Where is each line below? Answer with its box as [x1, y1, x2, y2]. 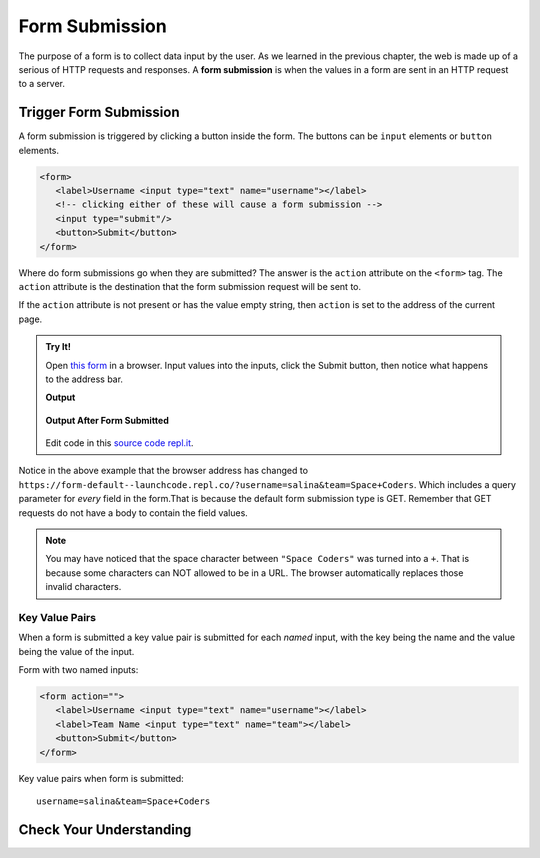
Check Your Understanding [18, 821, 192, 838]
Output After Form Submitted [45, 414, 170, 426]
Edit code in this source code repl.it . [45, 437, 194, 449]
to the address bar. [45, 373, 124, 385]
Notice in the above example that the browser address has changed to [18, 465, 309, 477]
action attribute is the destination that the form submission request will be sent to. [18, 280, 362, 292]
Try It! [45, 341, 72, 353]
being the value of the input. [18, 645, 135, 657]
